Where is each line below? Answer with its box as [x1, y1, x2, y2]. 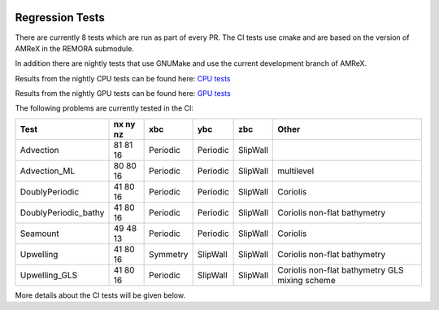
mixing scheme [277, 274, 337, 286]
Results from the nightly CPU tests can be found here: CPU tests [15, 73, 231, 83]
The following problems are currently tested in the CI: [15, 103, 194, 113]
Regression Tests [15, 11, 105, 24]
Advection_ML [20, 165, 76, 177]
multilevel [277, 165, 315, 177]
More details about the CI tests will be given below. [15, 290, 186, 300]
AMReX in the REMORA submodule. [15, 43, 134, 53]
